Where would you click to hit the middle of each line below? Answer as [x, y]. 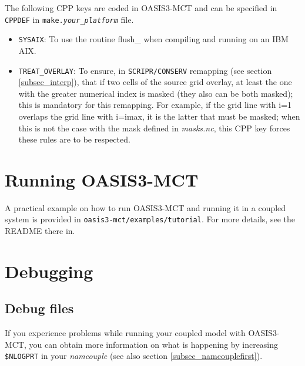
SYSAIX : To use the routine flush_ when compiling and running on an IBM [153, 39]
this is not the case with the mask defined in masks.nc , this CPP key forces [154, 128]
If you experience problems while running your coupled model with [125, 333]
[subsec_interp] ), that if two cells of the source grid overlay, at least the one [155, 82]
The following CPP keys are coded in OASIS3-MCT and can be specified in [141, 8]
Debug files [39, 308]
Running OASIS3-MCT [102, 179]
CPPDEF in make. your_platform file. [69, 19]
